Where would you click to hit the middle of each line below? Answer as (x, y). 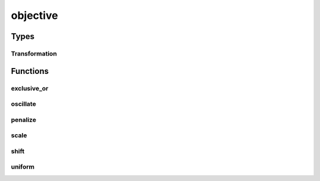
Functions (30, 71)
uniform (23, 167)
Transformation (34, 53)
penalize (24, 119)
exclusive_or (30, 88)
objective (35, 15)
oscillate (24, 104)
